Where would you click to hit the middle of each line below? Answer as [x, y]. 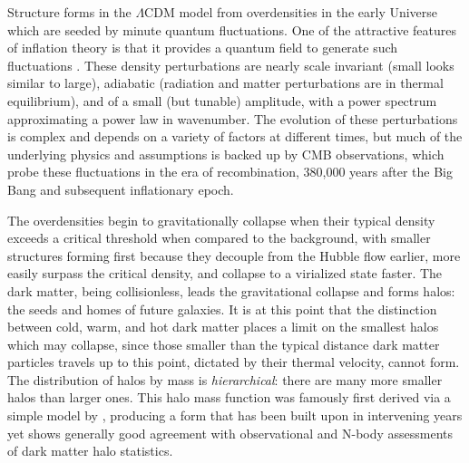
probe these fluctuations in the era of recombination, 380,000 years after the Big [230, 172]
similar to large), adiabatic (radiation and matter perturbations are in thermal [225, 83]
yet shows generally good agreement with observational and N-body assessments [230, 433]
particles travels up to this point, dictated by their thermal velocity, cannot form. [234, 362]
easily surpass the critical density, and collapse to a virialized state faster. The [225, 273]
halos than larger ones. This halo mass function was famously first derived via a [229, 397]
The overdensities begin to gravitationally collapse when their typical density [221, 220]
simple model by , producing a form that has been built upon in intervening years [235, 415]
